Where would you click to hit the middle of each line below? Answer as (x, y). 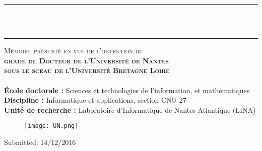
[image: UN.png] (51, 126)
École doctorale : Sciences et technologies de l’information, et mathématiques (127, 90)
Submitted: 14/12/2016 (40, 142)
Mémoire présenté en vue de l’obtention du (74, 51)
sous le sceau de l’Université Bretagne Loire (87, 70)
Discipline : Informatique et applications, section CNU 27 (95, 100)
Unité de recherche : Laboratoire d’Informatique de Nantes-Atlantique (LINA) (130, 109)
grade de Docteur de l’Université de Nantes (86, 60)
